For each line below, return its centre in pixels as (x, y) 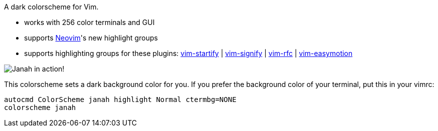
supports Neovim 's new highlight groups (91, 38)
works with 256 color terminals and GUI (89, 22)
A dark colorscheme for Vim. (51, 7)
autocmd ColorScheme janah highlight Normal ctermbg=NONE (120, 99)
